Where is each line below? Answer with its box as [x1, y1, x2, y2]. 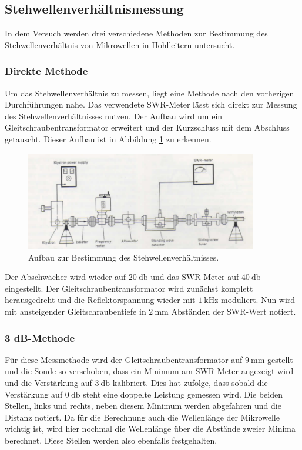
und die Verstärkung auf [5, 376, 92, 389]
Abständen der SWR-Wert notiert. [171, 305, 296, 318]
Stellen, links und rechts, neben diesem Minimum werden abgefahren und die [5, 399, 281, 412]
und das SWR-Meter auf [150, 271, 239, 283]
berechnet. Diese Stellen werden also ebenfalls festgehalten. [5, 434, 217, 446]
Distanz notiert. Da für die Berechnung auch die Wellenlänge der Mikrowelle [5, 411, 280, 423]
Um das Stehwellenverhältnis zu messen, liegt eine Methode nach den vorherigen [5, 86, 294, 99]
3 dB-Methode [5, 330, 75, 345]
